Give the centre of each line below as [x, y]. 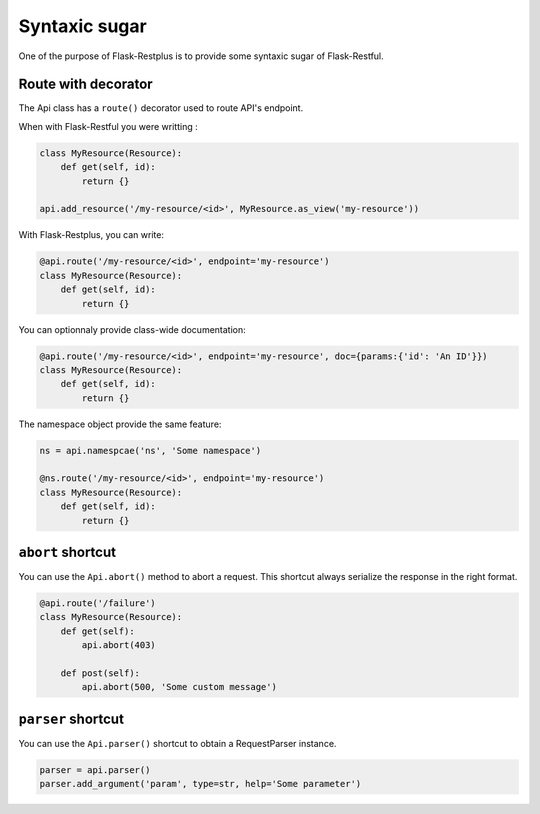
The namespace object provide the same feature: [120, 424]
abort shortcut [67, 552]
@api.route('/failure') [98, 603]
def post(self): [100, 673]
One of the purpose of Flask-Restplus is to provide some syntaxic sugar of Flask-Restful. [201, 56]
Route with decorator [86, 84]
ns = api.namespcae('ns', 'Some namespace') [150, 450]
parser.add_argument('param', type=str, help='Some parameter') [200, 784]
